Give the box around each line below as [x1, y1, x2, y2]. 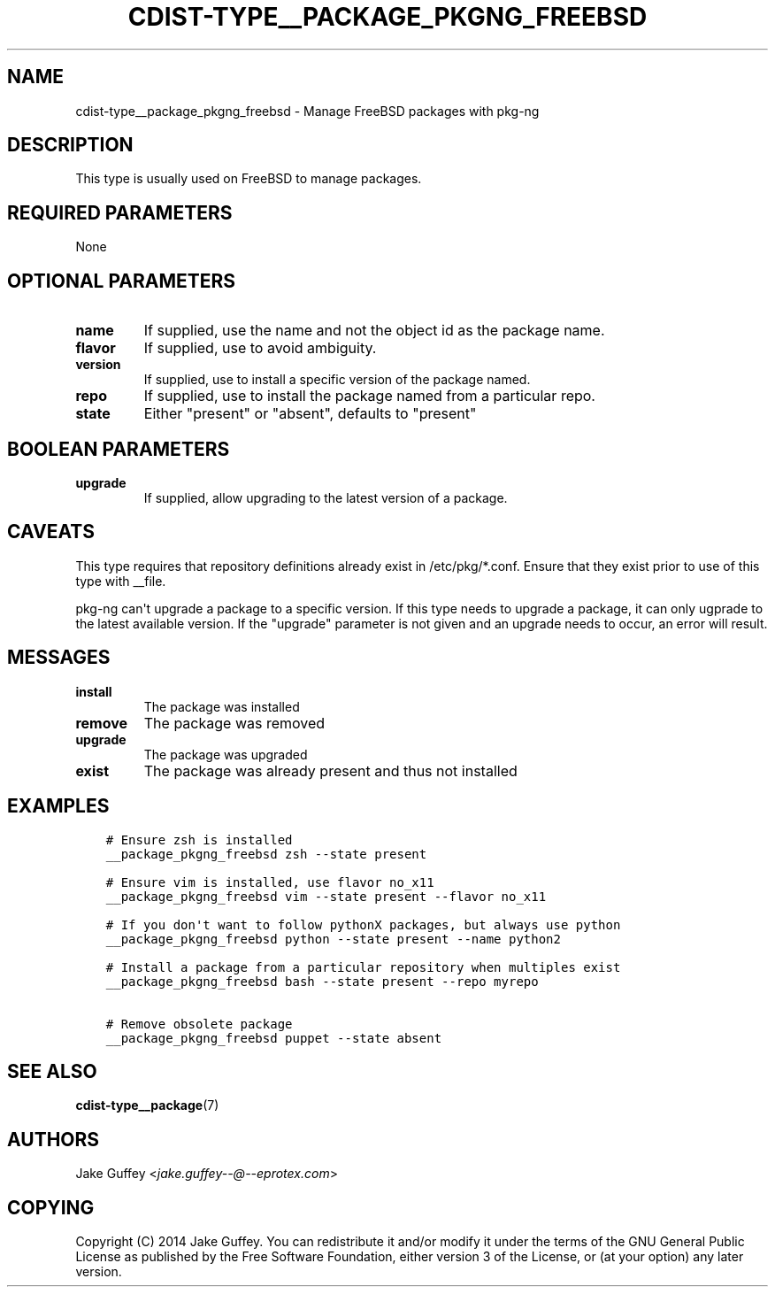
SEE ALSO [7, 1059, 97, 1082]
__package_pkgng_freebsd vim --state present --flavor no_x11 [105, 889, 547, 904]
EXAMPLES [7, 795, 110, 818]
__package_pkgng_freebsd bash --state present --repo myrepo [105, 974, 539, 989]
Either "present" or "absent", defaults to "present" [143, 404, 477, 423]
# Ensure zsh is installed [105, 832, 293, 847]
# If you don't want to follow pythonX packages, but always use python [105, 917, 621, 932]
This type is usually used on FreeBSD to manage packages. [75, 171, 422, 187]
